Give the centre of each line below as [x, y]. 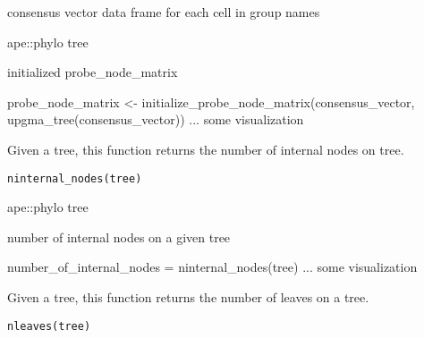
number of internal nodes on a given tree [119, 237]
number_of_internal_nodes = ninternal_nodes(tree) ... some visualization [212, 267]
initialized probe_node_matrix [93, 72]
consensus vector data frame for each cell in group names [164, 12]
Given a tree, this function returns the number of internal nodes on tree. [206, 149]
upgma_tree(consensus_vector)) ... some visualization [156, 119]
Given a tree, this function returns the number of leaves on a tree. [188, 297]
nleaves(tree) [49, 326]
